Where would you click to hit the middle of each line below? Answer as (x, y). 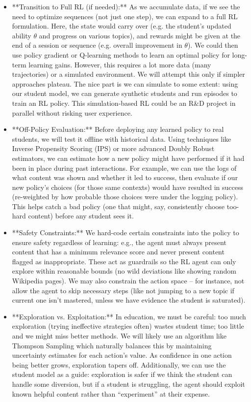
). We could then (213, 45)
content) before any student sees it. (81, 216)
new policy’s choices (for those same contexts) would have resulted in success (128, 187)
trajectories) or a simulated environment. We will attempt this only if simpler (128, 74)
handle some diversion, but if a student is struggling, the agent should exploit (128, 384)
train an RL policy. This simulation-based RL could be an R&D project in (124, 103)
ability (22, 35)
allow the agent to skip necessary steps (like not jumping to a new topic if (123, 290)
